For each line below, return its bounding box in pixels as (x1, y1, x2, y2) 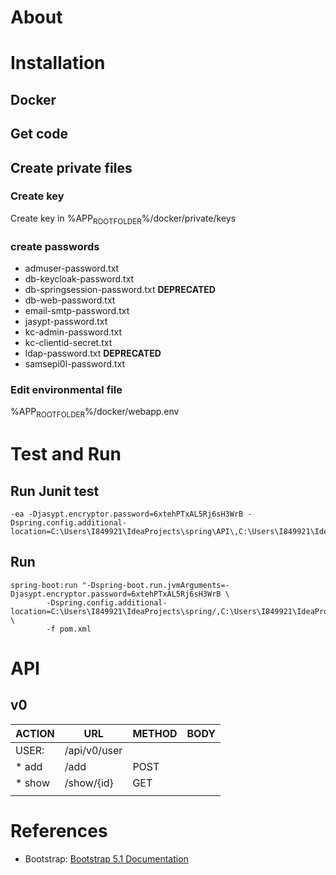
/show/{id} (64, 776, 114, 790)
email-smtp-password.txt (24, 304, 130, 316)
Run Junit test (10, 482, 100, 500)
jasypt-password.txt (24, 315, 108, 327)
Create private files (10, 159, 133, 176)
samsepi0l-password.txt (24, 357, 126, 370)
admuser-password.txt (24, 262, 120, 274)
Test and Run (10, 443, 122, 466)
